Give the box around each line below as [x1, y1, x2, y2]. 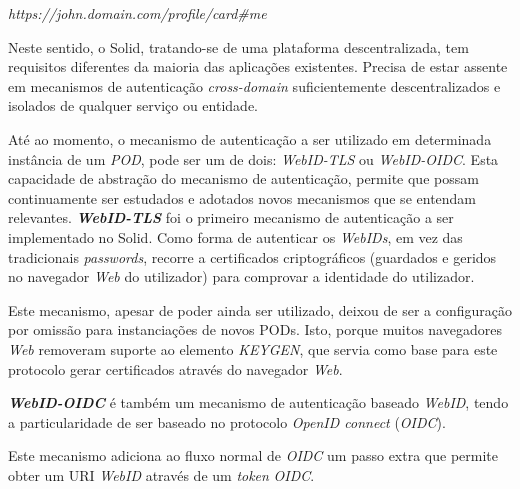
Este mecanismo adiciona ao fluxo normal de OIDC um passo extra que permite [8, 445, 499, 466]
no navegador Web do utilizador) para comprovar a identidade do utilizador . [8, 266, 475, 287]
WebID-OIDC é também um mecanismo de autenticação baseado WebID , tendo [8, 392, 509, 413]
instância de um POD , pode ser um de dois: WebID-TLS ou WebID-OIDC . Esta [8, 148, 499, 169]
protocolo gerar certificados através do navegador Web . [8, 358, 343, 379]
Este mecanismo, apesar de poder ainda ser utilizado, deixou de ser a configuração [8, 299, 512, 320]
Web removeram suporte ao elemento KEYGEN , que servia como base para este [8, 338, 498, 359]
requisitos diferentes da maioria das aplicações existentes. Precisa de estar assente [8, 56, 508, 77]
